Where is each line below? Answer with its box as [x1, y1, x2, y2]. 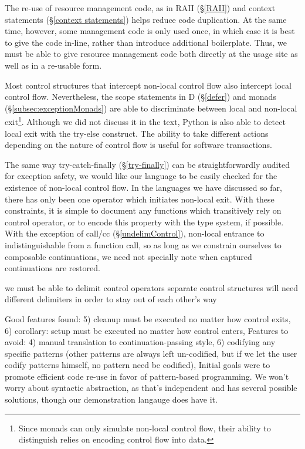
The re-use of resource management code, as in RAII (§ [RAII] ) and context [5, 2, 276, 13]
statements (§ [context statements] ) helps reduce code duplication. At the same [5, 13, 287, 25]
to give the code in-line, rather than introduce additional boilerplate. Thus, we [5, 36, 287, 48]
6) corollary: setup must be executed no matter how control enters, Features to [5, 324, 289, 336]
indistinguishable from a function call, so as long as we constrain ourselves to [5, 238, 282, 251]
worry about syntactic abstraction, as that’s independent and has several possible [5, 382, 297, 394]
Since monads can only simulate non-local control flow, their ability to [18, 421, 271, 434]
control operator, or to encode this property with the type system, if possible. [5, 215, 284, 228]
